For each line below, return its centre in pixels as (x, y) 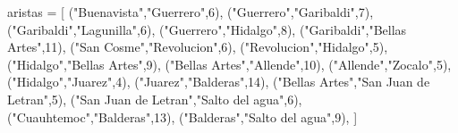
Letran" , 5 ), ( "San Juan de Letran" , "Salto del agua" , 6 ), (155, 99)
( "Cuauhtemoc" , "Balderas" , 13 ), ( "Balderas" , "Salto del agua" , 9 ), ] (182, 116)
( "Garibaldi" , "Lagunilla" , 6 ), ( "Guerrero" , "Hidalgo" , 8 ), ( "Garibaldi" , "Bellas (207, 29)
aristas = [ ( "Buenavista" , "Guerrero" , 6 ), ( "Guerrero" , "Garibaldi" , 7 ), (191, 12)
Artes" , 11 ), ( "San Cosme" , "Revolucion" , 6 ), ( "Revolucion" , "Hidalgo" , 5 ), (198, 47)
